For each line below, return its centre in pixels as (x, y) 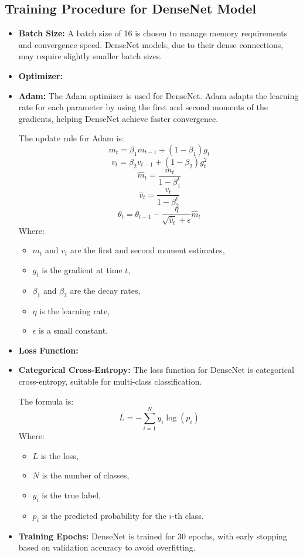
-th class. (188, 515)
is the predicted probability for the (104, 515)
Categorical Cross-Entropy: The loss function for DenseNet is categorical (156, 370)
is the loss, (59, 455)
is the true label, (72, 495)
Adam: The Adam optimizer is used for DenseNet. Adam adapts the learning (159, 95)
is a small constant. (73, 330)
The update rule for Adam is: (71, 138)
